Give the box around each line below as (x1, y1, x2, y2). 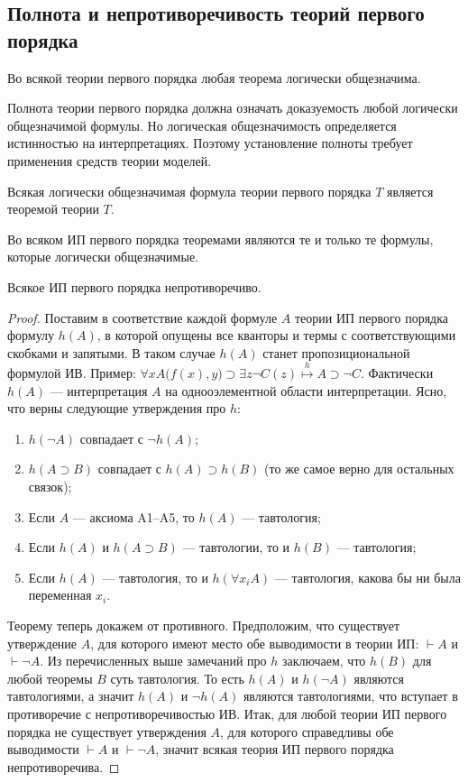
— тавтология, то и (102, 567, 208, 586)
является (387, 181, 434, 200)
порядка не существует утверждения (7, 722, 206, 741)
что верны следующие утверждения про (7, 399, 226, 418)
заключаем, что (282, 651, 366, 670)
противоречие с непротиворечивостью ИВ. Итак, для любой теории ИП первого (7, 704, 447, 723)
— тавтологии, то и (182, 538, 290, 557)
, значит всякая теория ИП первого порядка (155, 740, 394, 759)
